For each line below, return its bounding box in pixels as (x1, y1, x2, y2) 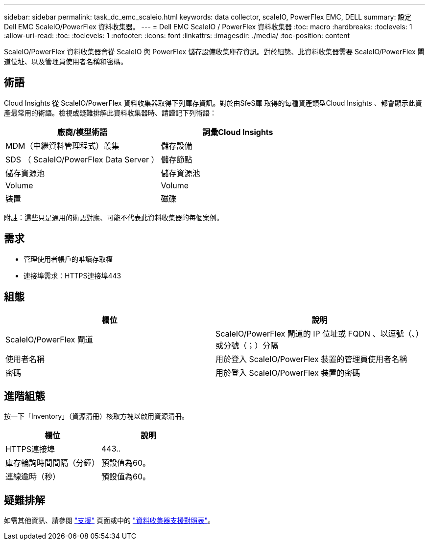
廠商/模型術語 (57, 127, 107, 137)
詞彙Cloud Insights (202, 127, 273, 137)
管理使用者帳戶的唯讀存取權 (24, 254, 113, 263)
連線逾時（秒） (5, 472, 61, 482)
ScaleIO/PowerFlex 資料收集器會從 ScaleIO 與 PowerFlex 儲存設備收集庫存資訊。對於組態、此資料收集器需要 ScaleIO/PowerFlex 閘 (4, 47, 425, 56)
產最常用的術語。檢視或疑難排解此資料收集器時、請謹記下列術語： (4, 108, 216, 117)
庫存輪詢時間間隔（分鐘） (5, 458, 100, 468)
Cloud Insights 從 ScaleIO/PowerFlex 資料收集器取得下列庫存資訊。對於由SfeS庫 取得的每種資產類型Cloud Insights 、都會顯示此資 (4, 98, 422, 107)
